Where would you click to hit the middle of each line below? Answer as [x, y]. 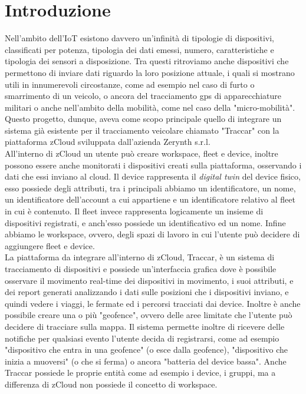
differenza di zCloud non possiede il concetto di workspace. [111, 384]
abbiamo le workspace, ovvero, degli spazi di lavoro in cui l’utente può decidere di [152, 234]
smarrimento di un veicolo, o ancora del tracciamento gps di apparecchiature [143, 96]
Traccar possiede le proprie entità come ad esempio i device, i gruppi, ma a [140, 373]
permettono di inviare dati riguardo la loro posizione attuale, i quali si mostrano [150, 72]
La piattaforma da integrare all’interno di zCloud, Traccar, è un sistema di [140, 257]
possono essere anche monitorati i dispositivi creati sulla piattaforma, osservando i [153, 165]
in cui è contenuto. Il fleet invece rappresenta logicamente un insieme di [134, 211]
